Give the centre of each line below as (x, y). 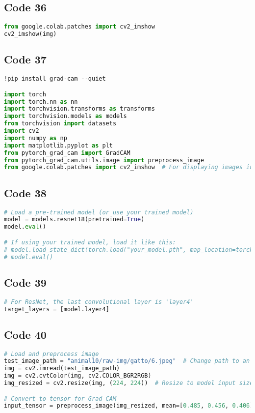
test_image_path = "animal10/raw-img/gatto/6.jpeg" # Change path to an (127, 361)
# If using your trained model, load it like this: (90, 242)
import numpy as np (36, 138)
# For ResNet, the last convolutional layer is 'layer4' (99, 302)
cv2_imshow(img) (30, 34)
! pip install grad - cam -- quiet (55, 79)
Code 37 (25, 59)
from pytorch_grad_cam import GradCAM (67, 153)
